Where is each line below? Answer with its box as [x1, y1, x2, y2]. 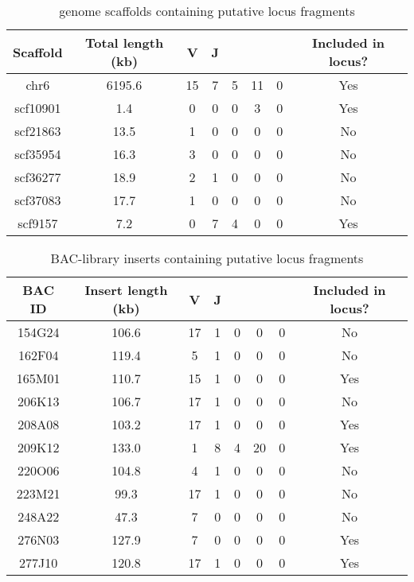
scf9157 [18, 214, 58, 232]
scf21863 [14, 122, 61, 140]
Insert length [84, 281, 168, 299]
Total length [85, 33, 164, 52]
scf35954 [14, 145, 61, 163]
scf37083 [14, 191, 61, 209]
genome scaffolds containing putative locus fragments [59, 2, 355, 20]
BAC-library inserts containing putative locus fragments [50, 249, 364, 267]
